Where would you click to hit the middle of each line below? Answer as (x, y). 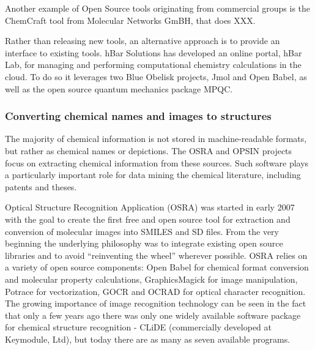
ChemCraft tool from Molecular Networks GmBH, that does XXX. (130, 20)
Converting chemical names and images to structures (138, 116)
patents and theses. (41, 186)
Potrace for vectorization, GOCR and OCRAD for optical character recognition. (155, 291)
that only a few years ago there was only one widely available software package (153, 315)
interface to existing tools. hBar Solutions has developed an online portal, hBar (154, 52)
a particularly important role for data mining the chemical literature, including (153, 175)
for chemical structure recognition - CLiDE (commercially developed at (139, 327)
